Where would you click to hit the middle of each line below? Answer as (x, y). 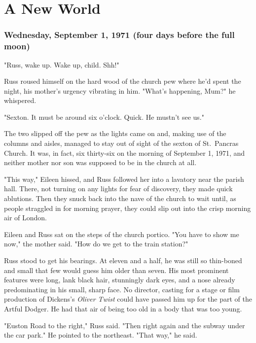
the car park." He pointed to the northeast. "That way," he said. (101, 335)
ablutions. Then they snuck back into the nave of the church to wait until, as (120, 198)
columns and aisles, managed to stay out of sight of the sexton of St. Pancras (121, 143)
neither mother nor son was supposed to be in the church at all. (100, 162)
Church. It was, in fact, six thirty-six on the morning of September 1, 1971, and (125, 153)
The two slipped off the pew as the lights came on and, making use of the (115, 133)
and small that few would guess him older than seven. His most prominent (116, 270)
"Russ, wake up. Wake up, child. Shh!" (62, 64)
